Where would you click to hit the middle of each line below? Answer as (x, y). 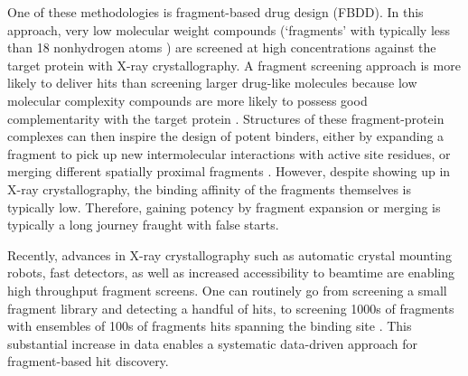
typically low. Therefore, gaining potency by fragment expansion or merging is (224, 207)
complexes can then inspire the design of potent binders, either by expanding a (226, 136)
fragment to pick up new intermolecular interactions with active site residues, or (229, 153)
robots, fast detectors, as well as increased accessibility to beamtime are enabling (231, 273)
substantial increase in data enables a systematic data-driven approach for (213, 343)
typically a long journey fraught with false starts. (143, 225)
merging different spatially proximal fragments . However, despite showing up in (229, 171)
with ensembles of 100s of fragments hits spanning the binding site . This (210, 326)
